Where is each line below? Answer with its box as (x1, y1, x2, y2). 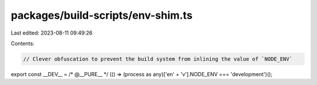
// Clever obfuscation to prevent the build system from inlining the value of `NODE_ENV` (23, 56, 293, 62)
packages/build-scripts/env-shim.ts (11, 9, 193, 22)
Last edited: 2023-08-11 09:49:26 (11, 29, 93, 36)
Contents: (11, 40, 35, 47)
